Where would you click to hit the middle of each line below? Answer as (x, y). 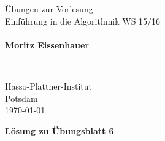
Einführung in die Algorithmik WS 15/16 (83, 21)
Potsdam (21, 98)
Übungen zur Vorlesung (49, 9)
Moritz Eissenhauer (47, 44)
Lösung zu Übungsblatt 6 (59, 130)
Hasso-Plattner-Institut (49, 86)
